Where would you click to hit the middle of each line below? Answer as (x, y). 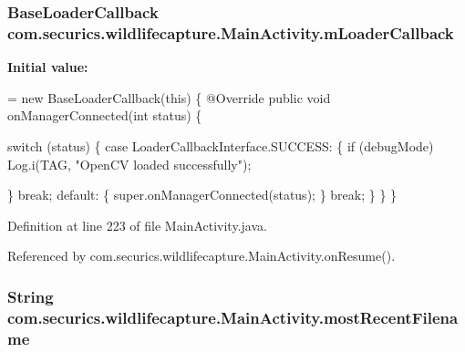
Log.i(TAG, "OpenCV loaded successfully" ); (129, 164)
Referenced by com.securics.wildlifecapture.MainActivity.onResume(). (201, 256)
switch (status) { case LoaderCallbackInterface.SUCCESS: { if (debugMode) (221, 145)
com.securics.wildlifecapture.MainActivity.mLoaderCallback (231, 32)
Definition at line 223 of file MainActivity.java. (137, 225)
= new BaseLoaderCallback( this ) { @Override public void (169, 97)
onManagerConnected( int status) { (105, 115)
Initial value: (48, 67)
